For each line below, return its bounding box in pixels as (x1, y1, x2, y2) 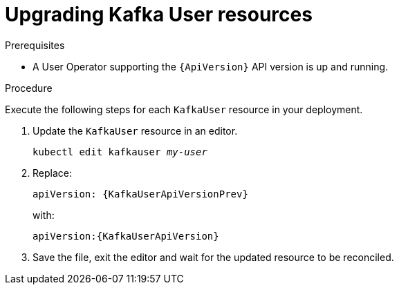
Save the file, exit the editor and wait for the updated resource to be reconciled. (33, 251, 394, 263)
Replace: (33, 166, 72, 179)
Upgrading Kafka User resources (5, 3, 313, 26)
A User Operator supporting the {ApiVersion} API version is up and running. (33, 60, 389, 72)
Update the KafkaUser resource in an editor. (33, 124, 238, 137)
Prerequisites (5, 39, 65, 51)
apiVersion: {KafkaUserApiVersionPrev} (33, 188, 248, 200)
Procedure (5, 81, 53, 94)
